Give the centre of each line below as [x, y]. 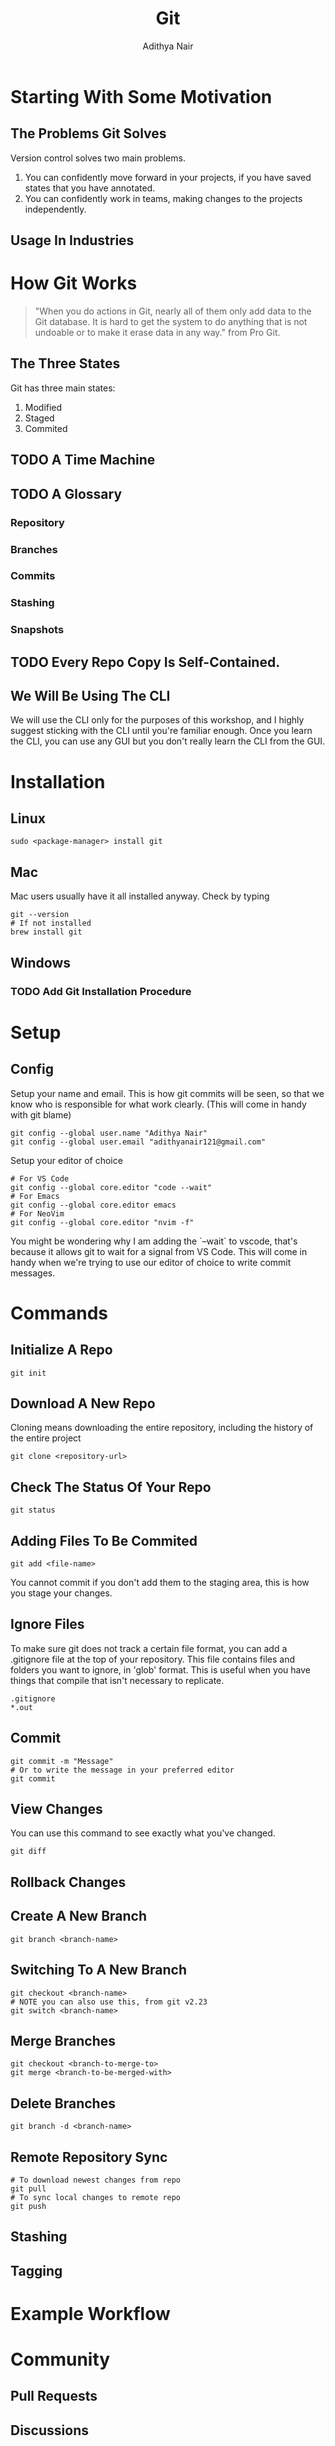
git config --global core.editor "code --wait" [111, 1187]
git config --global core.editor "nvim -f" [102, 1222]
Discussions [49, 2430]
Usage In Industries [72, 240]
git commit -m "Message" [62, 1761]
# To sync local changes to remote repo [96, 2197]
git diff [28, 1852]
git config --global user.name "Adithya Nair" [109, 1133]
